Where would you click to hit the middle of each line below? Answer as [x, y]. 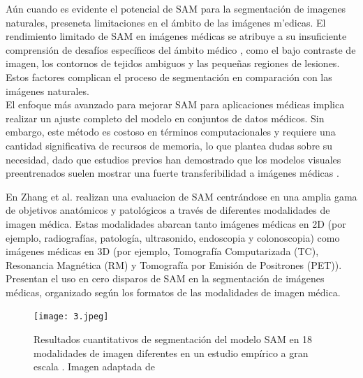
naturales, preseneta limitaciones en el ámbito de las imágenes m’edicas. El [166, 22]
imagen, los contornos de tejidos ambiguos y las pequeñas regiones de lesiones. [173, 63]
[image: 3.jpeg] [71, 317]
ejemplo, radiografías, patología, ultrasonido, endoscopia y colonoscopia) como [173, 237]
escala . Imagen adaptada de [94, 366]
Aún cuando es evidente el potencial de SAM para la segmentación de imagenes [176, 8]
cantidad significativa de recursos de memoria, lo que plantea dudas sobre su [169, 145]
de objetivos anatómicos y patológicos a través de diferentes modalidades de [168, 210]
